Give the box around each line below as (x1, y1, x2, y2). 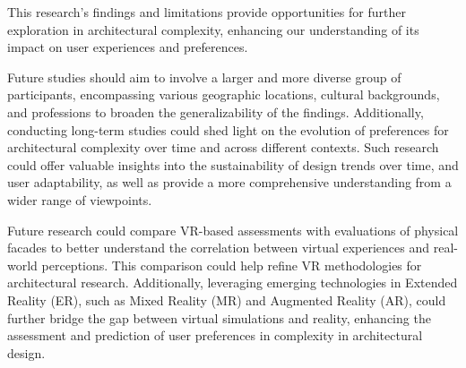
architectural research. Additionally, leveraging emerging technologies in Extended (7, 273, 458, 292)
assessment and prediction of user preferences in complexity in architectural (7, 326, 423, 345)
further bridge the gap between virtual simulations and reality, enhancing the (7, 308, 431, 327)
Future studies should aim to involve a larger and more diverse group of (7, 67, 401, 86)
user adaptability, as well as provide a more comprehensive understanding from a (7, 173, 452, 192)
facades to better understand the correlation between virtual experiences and (7, 238, 430, 257)
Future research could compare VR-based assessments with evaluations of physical (7, 220, 459, 239)
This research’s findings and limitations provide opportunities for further (7, 3, 406, 21)
